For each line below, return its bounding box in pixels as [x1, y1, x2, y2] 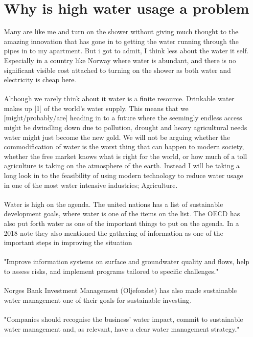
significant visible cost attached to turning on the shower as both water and [4, 65, 231, 75]
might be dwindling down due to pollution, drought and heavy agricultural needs [4, 122, 247, 133]
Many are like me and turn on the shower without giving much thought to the [4, 26, 238, 37]
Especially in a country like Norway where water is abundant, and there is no [4, 55, 236, 65]
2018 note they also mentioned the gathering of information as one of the [4, 227, 223, 238]
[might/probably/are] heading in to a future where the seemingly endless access [4, 112, 242, 123]
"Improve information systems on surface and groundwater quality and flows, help [4, 256, 250, 267]
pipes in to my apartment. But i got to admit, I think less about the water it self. [4, 45, 249, 56]
